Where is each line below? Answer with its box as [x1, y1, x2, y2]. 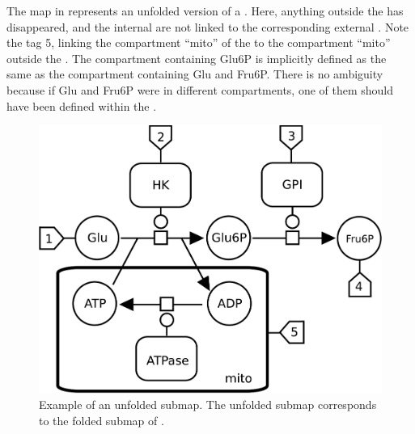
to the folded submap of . [39, 411, 164, 428]
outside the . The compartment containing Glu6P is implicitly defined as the [6, 49, 387, 66]
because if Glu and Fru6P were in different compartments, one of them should [6, 81, 394, 98]
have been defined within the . [6, 97, 157, 114]
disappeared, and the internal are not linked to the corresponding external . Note [6, 18, 409, 35]
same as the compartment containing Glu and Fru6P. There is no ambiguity [6, 65, 383, 82]
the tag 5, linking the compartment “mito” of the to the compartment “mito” [6, 34, 391, 51]
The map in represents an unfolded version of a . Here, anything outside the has [6, 2, 404, 19]
